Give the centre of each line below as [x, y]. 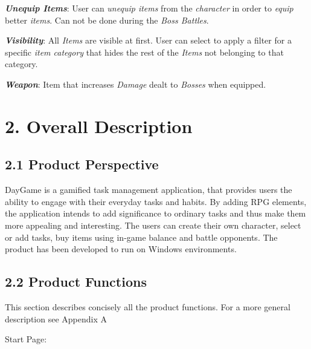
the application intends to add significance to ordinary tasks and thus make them [155, 213]
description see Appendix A [56, 318]
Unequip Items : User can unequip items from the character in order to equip [149, 8]
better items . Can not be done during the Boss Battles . [107, 20]
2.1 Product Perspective [82, 164]
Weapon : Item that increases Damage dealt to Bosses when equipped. [136, 84]
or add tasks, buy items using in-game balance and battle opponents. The [141, 237]
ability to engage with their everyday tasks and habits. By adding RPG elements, [156, 201]
